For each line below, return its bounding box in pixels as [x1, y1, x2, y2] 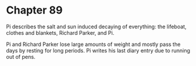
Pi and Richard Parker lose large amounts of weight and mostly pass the [6, 41, 181, 48]
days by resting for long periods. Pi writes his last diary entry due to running [6, 47, 190, 54]
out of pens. [6, 53, 36, 60]
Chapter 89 [6, 4, 63, 17]
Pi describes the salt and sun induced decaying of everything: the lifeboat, [6, 23, 187, 30]
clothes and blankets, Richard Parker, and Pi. [6, 29, 115, 36]
